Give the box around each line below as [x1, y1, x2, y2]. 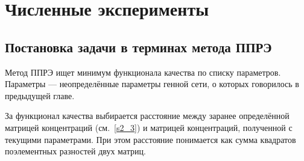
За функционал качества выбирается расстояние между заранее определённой [5, 109, 290, 122]
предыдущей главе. [5, 89, 75, 102]
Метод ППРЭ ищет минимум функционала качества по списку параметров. [5, 65, 281, 78]
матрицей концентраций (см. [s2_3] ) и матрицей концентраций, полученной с [5, 121, 293, 133]
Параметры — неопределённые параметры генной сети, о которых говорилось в [5, 77, 299, 90]
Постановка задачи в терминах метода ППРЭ [5, 37, 272, 56]
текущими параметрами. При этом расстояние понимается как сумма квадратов [5, 133, 296, 145]
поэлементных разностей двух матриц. [5, 145, 146, 157]
